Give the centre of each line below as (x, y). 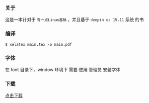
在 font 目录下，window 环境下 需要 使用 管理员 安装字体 (63, 69)
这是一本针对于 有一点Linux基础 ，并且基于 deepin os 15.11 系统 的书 (74, 20)
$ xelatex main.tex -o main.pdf (38, 44)
